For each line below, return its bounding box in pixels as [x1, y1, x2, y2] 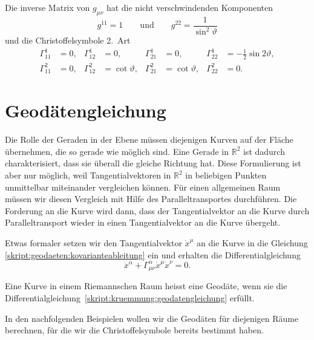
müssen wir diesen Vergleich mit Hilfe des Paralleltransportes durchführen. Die [5, 192, 297, 205]
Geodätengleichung [5, 98, 166, 123]
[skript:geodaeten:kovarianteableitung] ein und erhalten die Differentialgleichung [5, 248, 301, 261]
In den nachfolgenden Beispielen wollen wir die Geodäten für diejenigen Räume [5, 312, 299, 324]
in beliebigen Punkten [185, 169, 267, 181]
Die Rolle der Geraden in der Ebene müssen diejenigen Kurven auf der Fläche [5, 133, 293, 146]
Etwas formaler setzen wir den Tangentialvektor [5, 237, 182, 249]
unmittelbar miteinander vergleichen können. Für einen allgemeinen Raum [5, 180, 281, 193]
